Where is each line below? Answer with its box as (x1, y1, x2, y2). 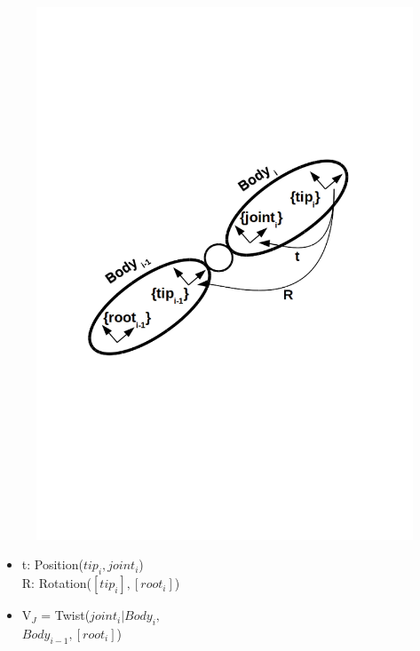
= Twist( (41, 606, 91, 624)
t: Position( (21, 555, 83, 574)
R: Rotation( (21, 574, 91, 592)
